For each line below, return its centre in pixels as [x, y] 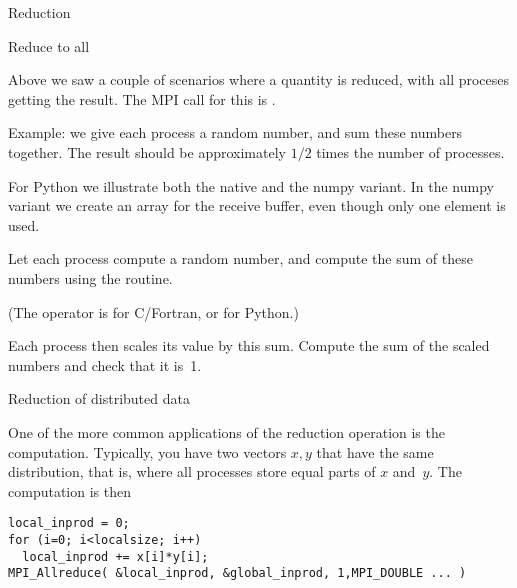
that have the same [375, 451]
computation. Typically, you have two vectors [147, 451]
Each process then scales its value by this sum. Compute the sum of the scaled [249, 345]
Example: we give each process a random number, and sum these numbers [235, 132]
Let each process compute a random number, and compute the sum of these [240, 258]
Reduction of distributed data [99, 398]
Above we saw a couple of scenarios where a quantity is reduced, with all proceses [259, 79]
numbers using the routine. [90, 277]
